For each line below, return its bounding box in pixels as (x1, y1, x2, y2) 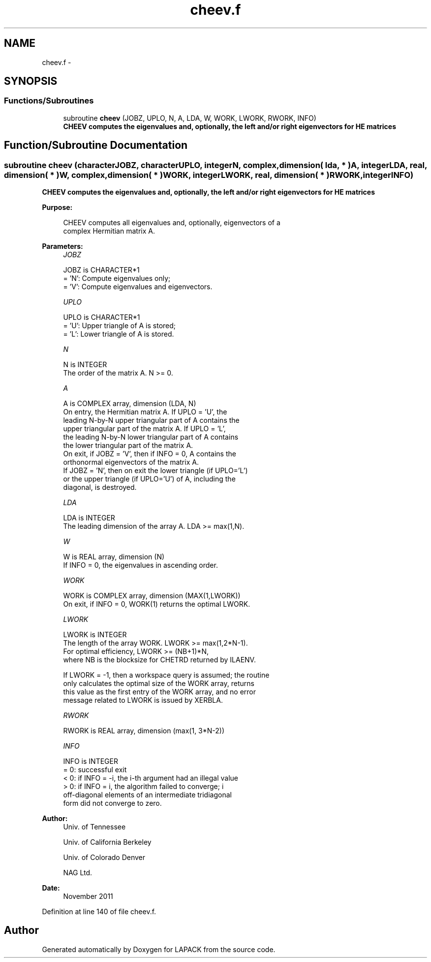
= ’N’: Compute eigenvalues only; (63, 274, 171, 283)
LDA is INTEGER (63, 514, 115, 522)
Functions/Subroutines (4, 96, 94, 106)
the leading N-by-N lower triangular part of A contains (63, 433, 239, 442)
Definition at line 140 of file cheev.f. (42, 907, 156, 916)
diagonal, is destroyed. (63, 483, 137, 492)
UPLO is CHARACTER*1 (63, 313, 140, 322)
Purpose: (42, 203, 73, 212)
